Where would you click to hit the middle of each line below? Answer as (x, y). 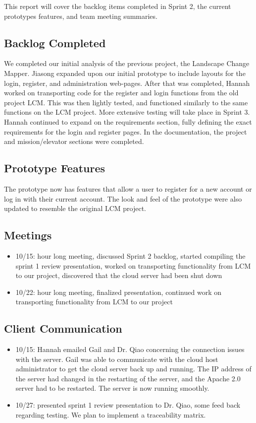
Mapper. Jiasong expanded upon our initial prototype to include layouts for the (125, 73)
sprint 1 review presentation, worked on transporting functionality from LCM (133, 265)
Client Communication (63, 328)
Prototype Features (55, 168)
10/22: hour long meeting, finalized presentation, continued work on (118, 292)
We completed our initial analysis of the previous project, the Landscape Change (127, 63)
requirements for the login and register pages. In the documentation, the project (126, 131)
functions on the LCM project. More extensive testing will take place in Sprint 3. (127, 112)
